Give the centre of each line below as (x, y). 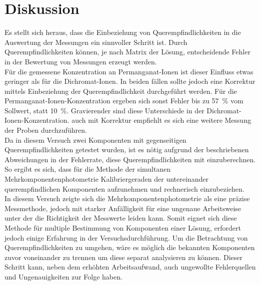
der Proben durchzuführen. (46, 130)
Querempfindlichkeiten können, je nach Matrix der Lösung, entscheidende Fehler (127, 52)
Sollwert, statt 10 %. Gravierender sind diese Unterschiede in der (104, 110)
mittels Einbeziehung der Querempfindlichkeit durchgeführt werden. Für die (121, 91)
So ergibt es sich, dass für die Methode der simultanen (88, 169)
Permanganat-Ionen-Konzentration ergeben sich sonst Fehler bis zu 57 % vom (124, 101)
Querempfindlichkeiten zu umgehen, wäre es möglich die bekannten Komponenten (130, 247)
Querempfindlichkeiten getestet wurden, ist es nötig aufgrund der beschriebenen (127, 149)
